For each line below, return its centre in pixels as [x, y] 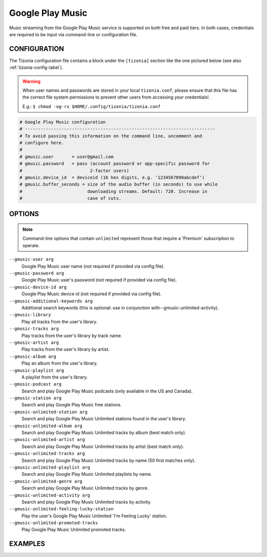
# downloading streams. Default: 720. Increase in [113, 191]
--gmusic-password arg [37, 273]
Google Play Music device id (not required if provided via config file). [91, 294]
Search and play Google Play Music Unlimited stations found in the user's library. [104, 419]
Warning [31, 81]
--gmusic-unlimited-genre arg [46, 481]
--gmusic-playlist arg [37, 370]
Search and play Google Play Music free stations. [72, 405]
